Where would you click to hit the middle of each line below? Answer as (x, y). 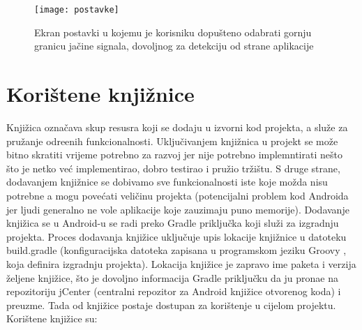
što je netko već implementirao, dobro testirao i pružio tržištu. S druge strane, (173, 168)
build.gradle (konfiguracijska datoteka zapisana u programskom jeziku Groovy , (176, 250)
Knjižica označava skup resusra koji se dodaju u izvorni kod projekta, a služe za (177, 127)
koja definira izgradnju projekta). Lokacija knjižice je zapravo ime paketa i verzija (181, 263)
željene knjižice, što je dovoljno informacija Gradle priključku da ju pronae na (172, 277)
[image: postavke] (77, 10)
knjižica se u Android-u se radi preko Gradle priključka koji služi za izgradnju (173, 223)
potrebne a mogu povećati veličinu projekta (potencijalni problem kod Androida (178, 195)
